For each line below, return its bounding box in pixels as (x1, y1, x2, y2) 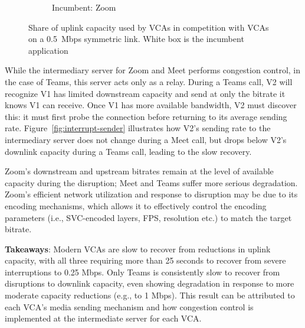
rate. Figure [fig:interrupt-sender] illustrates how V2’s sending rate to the (5, 122, 271, 134)
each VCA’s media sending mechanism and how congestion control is (5, 300, 254, 313)
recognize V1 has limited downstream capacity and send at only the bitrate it (5, 87, 286, 99)
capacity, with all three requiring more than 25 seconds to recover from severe (5, 254, 286, 267)
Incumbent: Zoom (52, 1, 116, 13)
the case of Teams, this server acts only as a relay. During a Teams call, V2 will (5, 75, 293, 87)
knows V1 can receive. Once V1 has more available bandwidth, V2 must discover (5, 99, 297, 111)
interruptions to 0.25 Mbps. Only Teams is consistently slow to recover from (5, 265, 280, 278)
